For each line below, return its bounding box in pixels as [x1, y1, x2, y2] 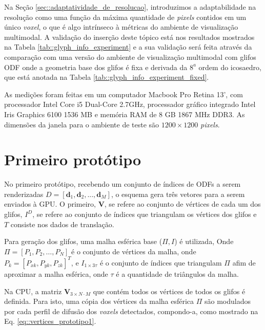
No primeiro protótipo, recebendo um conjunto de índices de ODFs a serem [4, 179, 241, 189]
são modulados [205, 296, 251, 306]
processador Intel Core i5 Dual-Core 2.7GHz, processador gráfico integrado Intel [4, 99, 256, 109]
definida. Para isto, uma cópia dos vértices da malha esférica [4, 296, 194, 306]
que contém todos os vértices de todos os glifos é [93, 285, 246, 296]
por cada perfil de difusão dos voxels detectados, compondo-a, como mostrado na [4, 305, 258, 316]
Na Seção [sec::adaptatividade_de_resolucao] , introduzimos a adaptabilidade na [4, 2, 256, 12]
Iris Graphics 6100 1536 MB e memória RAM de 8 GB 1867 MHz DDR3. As [4, 108, 245, 119]
